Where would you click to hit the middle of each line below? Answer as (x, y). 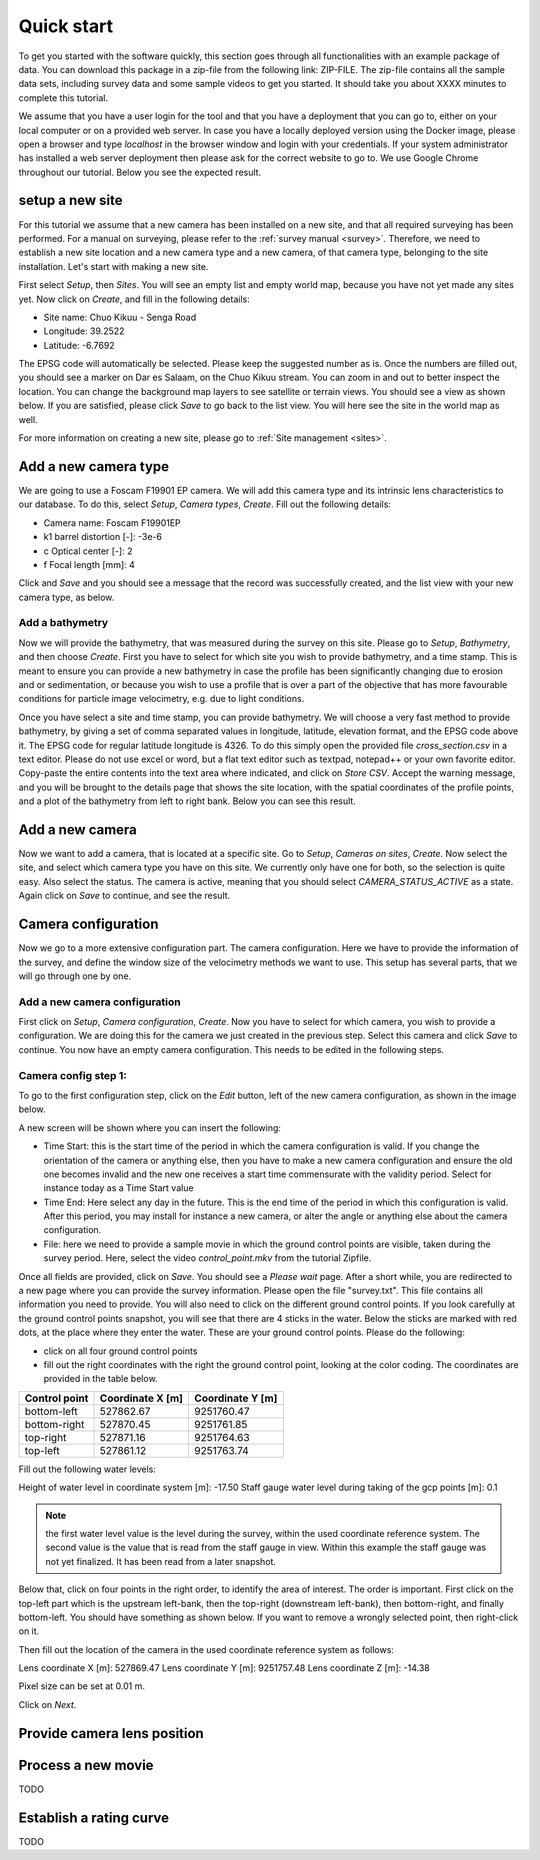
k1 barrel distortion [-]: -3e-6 (102, 537)
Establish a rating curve (94, 1817)
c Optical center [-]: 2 (88, 551)
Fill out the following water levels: (87, 1469)
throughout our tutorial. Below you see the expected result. (140, 172)
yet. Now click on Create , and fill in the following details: (134, 299)
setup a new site (70, 200)
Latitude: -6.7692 (79, 345)
